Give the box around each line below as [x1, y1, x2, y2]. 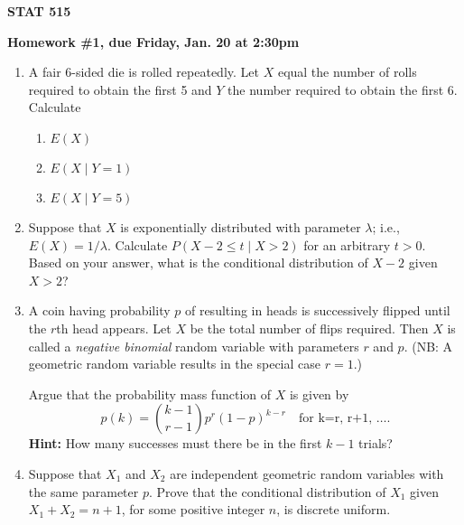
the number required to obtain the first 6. [227, 80, 458, 98]
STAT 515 [7, 2, 71, 20]
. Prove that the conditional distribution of [148, 482, 386, 501]
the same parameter [28, 482, 139, 501]
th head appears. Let [56, 318, 172, 337]
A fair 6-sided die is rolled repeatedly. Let [28, 62, 259, 81]
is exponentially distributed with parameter [120, 217, 361, 236]
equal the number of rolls [277, 62, 417, 81]
